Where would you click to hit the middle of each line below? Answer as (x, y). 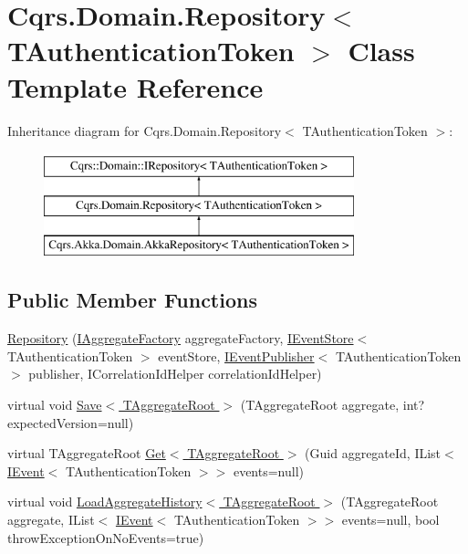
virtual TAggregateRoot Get (87, 453)
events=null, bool (390, 520)
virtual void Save (55, 405)
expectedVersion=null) (71, 422)
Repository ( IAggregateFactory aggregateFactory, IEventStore (181, 338)
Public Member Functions (132, 300)
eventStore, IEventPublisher (236, 355)
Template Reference (135, 86)
